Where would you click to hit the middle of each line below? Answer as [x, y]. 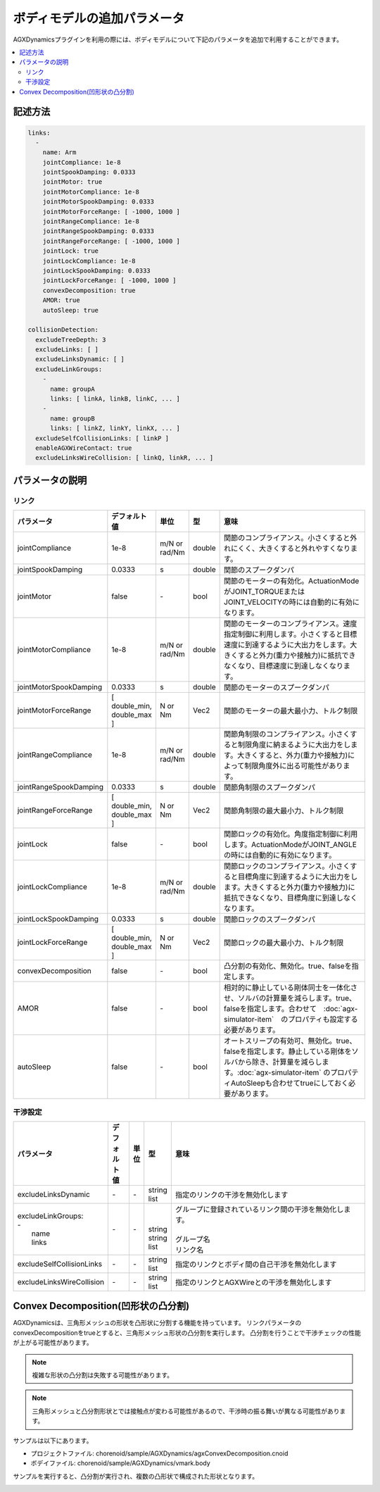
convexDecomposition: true [89, 290]
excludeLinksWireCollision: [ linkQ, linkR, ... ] [125, 458]
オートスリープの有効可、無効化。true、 [290, 1041]
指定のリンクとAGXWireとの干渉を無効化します [253, 1282]
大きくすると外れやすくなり [305, 548]
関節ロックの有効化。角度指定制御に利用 [291, 834]
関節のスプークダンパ [259, 570]
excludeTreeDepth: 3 [71, 339]
